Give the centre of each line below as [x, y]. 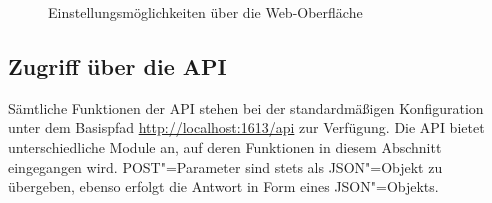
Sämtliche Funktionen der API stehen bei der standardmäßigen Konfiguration [246, 107]
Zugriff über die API [117, 65]
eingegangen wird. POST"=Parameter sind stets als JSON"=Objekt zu [225, 166]
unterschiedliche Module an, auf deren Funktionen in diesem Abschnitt [225, 146]
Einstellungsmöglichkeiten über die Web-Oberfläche [205, 12]
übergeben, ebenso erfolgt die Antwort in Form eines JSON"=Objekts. [223, 186]
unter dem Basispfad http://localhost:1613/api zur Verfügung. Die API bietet [246, 127]
